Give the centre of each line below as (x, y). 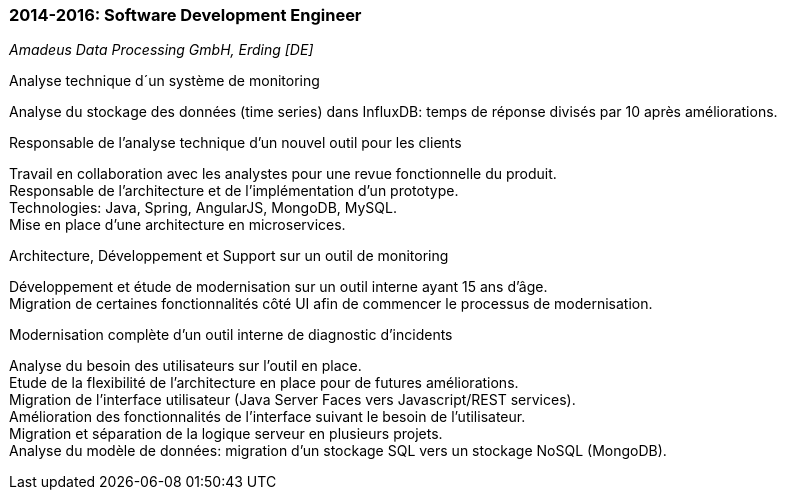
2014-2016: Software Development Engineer (185, 15)
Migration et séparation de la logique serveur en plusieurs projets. (226, 434)
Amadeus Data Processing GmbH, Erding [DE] (161, 50)
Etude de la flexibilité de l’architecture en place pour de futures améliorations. (264, 383)
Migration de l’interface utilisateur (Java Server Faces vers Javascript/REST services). (292, 400)
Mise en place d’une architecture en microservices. (177, 225)
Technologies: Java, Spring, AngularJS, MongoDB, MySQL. (203, 208)
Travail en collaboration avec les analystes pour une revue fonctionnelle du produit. (283, 174)
